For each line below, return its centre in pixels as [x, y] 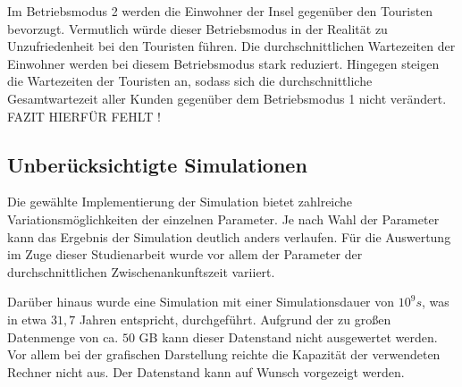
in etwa [27, 319]
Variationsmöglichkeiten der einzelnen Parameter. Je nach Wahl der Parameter [223, 219]
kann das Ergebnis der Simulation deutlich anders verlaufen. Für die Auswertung [229, 236]
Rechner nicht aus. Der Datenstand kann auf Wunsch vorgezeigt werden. [206, 371]
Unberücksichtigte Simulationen [157, 164]
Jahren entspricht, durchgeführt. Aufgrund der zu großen [235, 319]
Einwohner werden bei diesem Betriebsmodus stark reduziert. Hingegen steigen [223, 63]
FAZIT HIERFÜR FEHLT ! [84, 116]
